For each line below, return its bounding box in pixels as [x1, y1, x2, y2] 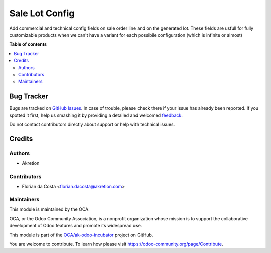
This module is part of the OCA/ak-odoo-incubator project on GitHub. [9, 232, 153, 238]
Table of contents [9, 41, 47, 47]
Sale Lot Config [9, 8, 75, 19]
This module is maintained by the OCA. [9, 206, 90, 212]
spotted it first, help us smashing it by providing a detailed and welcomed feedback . [9, 112, 183, 118]
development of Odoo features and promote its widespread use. [9, 223, 142, 229]
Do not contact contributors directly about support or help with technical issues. [9, 121, 175, 127]
